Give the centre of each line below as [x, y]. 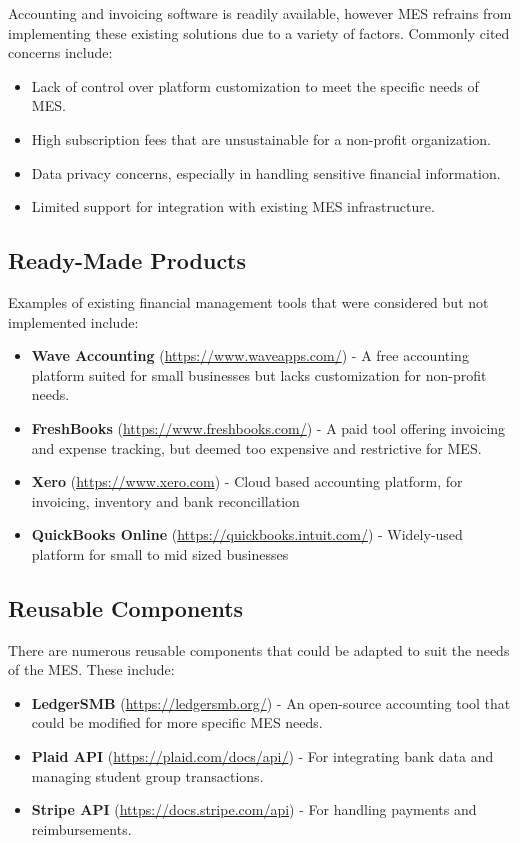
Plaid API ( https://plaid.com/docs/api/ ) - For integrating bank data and [262, 756]
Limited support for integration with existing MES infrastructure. [233, 206]
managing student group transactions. [147, 775]
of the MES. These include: [91, 669]
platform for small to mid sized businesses [160, 553]
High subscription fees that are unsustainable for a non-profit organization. [261, 138]
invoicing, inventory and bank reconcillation [165, 500]
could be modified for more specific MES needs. [177, 722]
